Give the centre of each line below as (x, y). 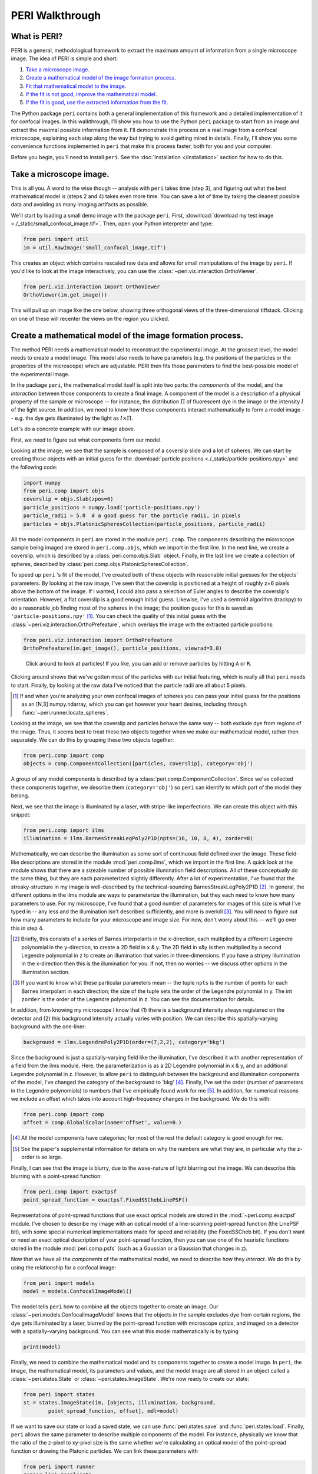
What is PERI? (37, 36)
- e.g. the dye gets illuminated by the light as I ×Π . (72, 418)
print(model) (42, 1347)
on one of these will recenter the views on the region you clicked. (90, 318)
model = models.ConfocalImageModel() (78, 1292)
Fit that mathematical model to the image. (76, 86)
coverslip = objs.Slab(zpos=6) (69, 499)
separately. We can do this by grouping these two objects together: (92, 740)
